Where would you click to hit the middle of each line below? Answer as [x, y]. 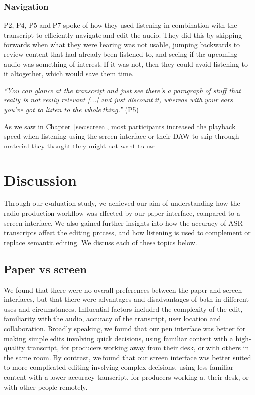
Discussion [40, 179]
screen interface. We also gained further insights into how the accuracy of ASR [123, 222]
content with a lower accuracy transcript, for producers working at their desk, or [126, 376]
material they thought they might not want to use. [81, 145]
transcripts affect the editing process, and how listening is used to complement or [127, 232]
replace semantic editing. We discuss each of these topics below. [101, 242]
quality [15, 348]
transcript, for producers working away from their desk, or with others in [138, 348]
